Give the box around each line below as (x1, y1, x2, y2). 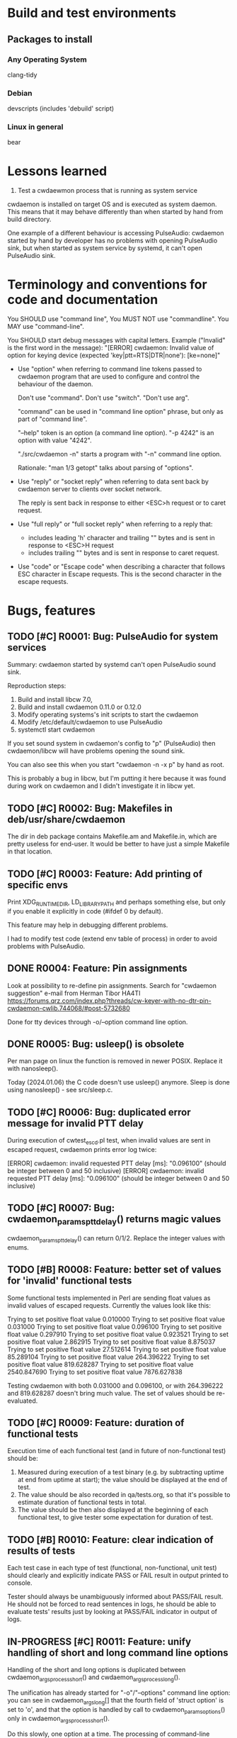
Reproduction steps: (7, 682, 67, 690)
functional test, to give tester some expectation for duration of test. (17, 1513, 214, 1522)
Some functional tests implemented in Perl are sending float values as (7, 1294, 211, 1302)
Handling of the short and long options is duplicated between (7, 1666, 186, 1674)
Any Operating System (7, 55, 87, 65)
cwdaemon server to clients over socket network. (17, 485, 162, 493)
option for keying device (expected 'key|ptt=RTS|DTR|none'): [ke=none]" (7, 351, 221, 359)
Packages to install (7, 33, 93, 45)
